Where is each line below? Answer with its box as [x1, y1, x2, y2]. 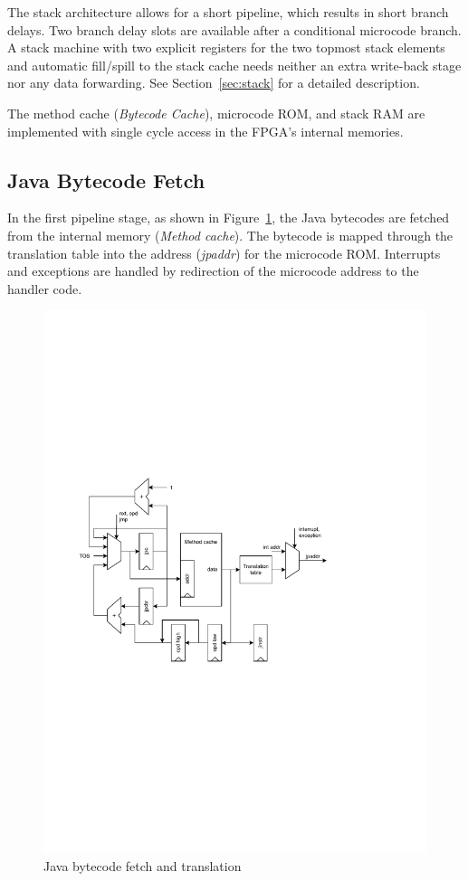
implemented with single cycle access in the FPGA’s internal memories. [7, 121, 404, 140]
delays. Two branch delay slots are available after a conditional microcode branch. [7, 20, 462, 39]
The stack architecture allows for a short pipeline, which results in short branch [7, 3, 449, 21]
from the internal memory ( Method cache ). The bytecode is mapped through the [7, 225, 454, 244]
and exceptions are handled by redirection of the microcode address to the [7, 261, 419, 280]
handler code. [7, 279, 82, 298]
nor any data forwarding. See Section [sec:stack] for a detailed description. [7, 73, 420, 92]
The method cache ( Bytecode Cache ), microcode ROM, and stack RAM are [7, 103, 425, 122]
